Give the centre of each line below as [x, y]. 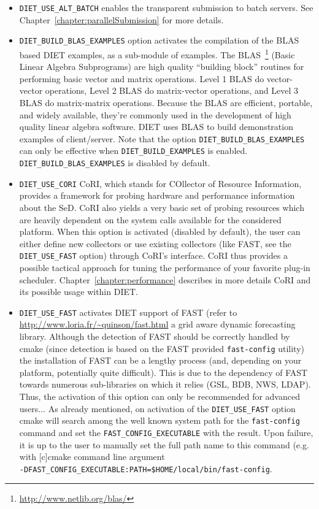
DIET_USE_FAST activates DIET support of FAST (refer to [128, 312]
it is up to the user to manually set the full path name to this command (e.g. [164, 444]
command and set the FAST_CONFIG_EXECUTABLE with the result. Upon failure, [166, 432]
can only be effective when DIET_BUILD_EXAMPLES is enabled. [133, 151]
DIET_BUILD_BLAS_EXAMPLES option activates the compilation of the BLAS [159, 40]
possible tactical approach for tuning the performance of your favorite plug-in [165, 267]
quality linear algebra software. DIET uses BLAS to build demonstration [156, 127]
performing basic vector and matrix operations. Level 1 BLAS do [142, 78]
